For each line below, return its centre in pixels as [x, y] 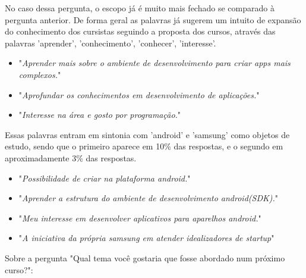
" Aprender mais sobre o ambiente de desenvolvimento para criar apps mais [154, 63]
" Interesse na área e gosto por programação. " [100, 115]
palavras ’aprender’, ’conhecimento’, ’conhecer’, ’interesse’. [111, 43]
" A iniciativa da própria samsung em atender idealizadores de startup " [146, 238]
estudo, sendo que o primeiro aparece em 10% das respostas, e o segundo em [144, 146]
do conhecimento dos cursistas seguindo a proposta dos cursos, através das [140, 31]
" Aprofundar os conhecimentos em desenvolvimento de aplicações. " [139, 94]
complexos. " [40, 74]
